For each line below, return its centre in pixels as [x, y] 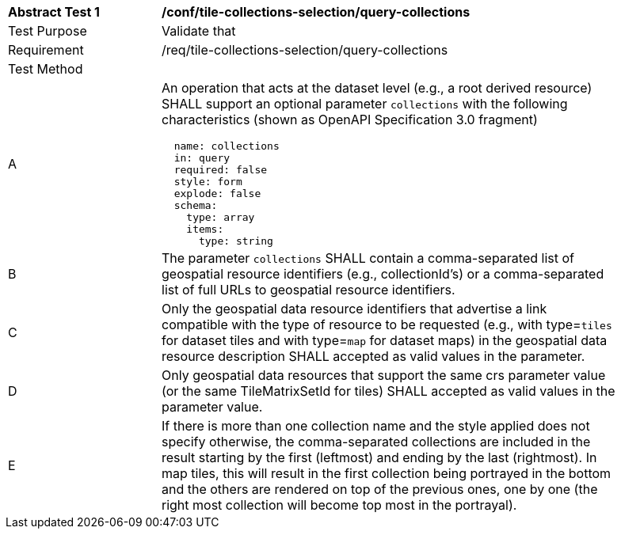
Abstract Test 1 [54, 12]
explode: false [217, 194]
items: [205, 229]
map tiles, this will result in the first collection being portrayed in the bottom [387, 473]
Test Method [46, 69]
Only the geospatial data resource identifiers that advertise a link [354, 309]
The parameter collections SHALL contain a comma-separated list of [368, 258]
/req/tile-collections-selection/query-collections [305, 50]
